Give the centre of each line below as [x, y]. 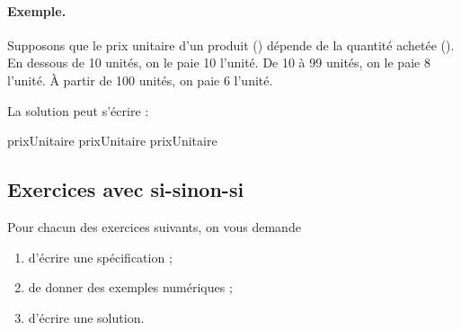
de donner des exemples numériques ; [130, 287]
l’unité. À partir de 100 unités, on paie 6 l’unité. [140, 80]
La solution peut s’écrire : [78, 110]
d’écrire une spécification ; [100, 257]
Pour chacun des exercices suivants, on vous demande [154, 226]
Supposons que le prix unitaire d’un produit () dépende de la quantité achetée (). [231, 45]
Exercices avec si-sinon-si [126, 189]
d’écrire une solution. [86, 317]
